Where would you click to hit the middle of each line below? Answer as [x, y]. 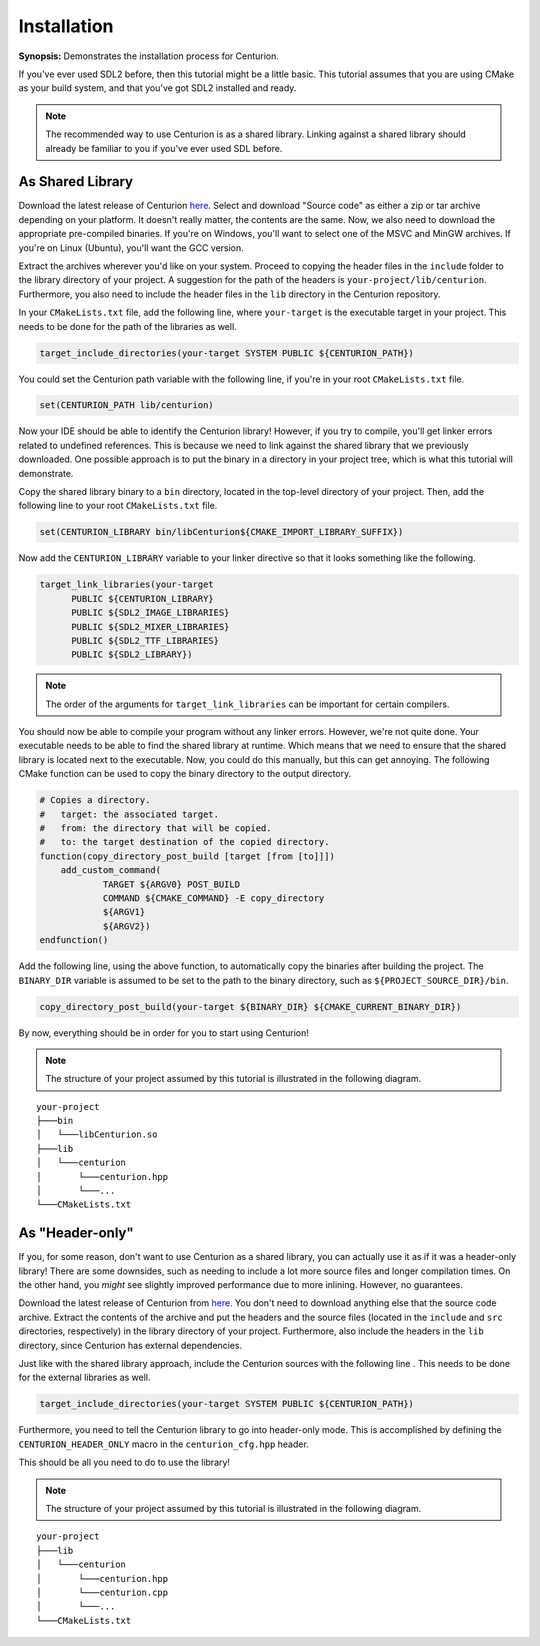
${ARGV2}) [126, 926]
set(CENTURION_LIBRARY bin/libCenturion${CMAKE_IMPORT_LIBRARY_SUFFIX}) [221, 532]
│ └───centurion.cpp [102, 1592]
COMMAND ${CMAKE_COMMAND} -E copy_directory [213, 898]
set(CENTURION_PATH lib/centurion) [126, 405]
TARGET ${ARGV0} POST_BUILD [171, 884]
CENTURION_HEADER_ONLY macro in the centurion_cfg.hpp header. [163, 1444]
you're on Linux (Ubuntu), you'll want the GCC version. [131, 247]
